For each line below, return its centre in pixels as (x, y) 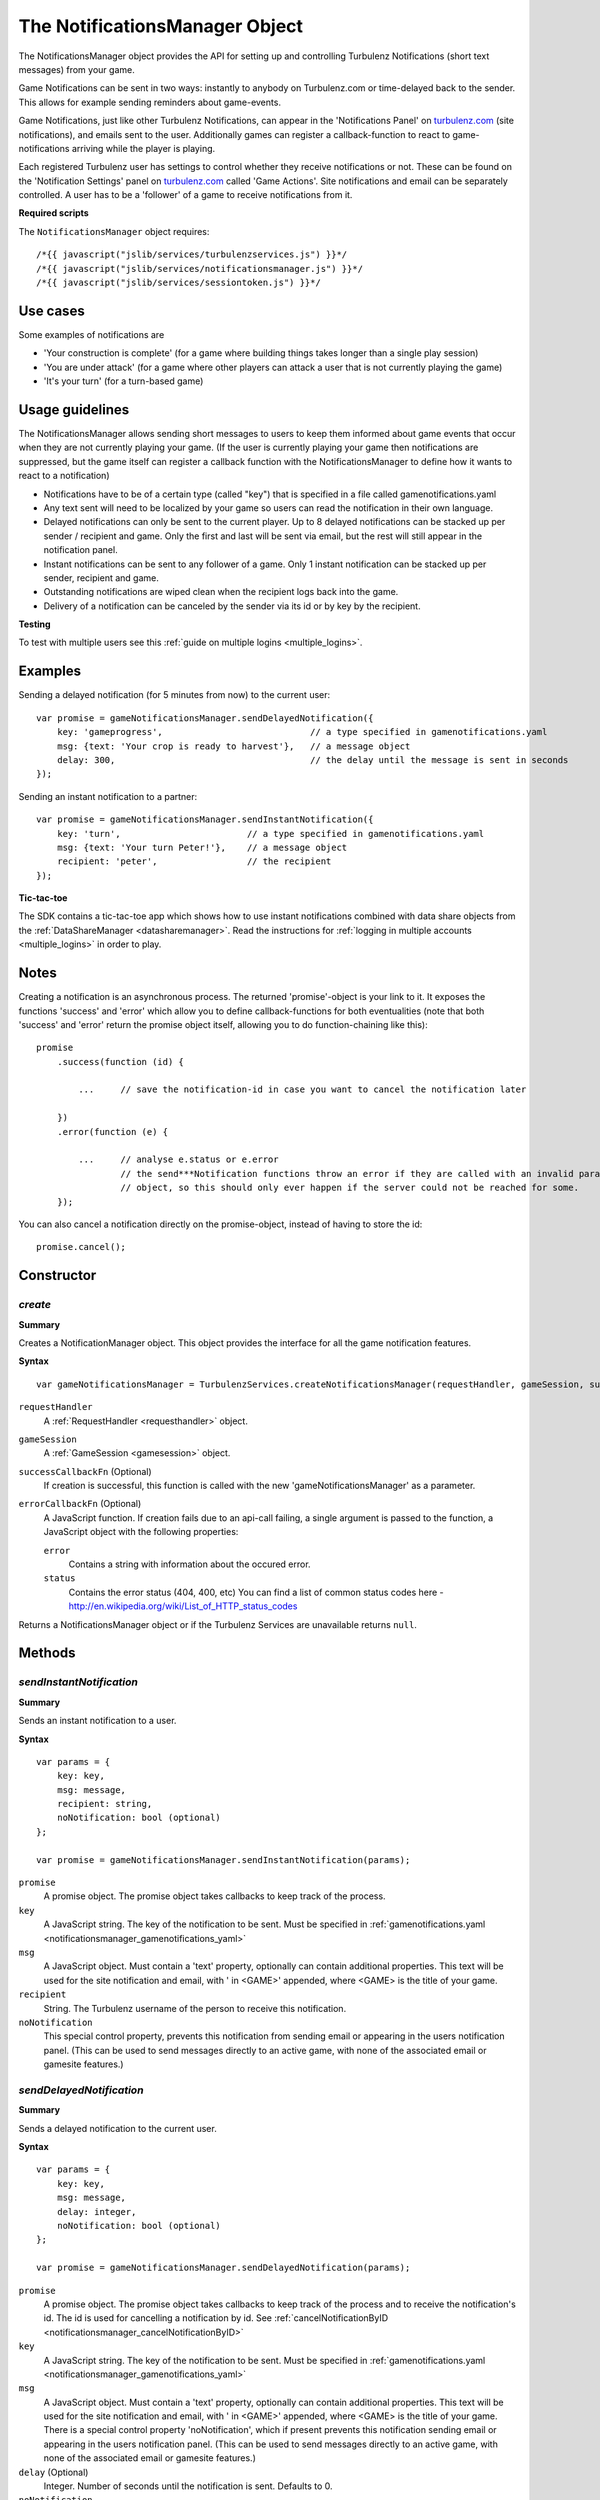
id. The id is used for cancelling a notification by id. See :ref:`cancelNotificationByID (216, 2318)
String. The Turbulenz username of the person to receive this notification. (195, 2008)
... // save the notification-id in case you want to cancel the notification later (302, 1089)
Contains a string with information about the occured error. (189, 1564)
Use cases (51, 310)
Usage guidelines (74, 409)
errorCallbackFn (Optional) (80, 1504)
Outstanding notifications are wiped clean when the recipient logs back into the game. (221, 592)
